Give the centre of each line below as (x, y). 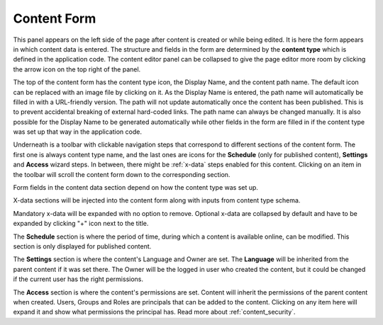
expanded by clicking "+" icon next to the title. (81, 224)
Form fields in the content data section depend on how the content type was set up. (136, 188)
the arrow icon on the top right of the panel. (77, 69)
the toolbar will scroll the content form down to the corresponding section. (122, 174)
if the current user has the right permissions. (78, 279)
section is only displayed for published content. (82, 246)
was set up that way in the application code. (77, 132)
